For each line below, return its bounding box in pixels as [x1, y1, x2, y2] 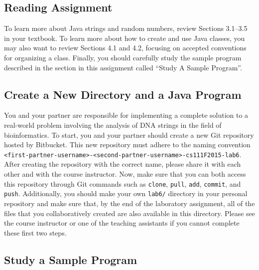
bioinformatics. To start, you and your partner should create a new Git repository [4, 129, 254, 140]
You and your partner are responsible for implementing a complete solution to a [4, 110, 249, 120]
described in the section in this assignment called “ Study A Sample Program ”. [4, 62, 242, 72]
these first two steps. [4, 227, 67, 238]
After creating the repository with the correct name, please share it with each [4, 159, 241, 169]
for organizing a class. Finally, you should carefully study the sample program [4, 52, 242, 62]
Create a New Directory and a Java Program [4, 86, 242, 102]
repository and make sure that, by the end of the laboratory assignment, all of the [4, 198, 255, 208]
